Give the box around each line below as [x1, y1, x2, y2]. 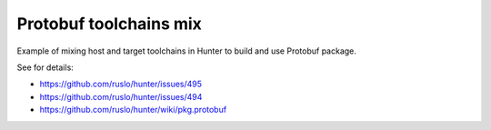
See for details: [16, 62, 75, 73]
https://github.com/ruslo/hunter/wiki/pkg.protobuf [39, 105, 227, 115]
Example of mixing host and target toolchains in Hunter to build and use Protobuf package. [16, 45, 356, 56]
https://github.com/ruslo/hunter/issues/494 [39, 91, 203, 102]
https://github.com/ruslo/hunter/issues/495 [39, 78, 203, 90]
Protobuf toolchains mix [16, 14, 202, 34]
